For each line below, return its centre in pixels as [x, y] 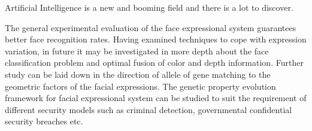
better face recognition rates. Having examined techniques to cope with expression [156, 39]
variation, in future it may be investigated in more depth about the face [137, 51]
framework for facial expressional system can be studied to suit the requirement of [156, 98]
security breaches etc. [44, 121]
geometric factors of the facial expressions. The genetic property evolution [140, 86]
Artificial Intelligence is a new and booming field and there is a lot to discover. [149, 7]
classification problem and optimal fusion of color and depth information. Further [154, 63]
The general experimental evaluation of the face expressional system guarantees [151, 27]
